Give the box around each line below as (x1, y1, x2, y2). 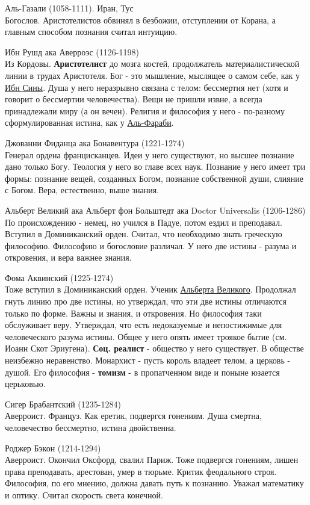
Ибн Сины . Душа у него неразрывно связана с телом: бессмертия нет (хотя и (5, 81, 288, 93)
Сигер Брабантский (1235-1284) (5, 397, 121, 410)
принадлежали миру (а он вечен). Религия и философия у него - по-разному (5, 104, 285, 117)
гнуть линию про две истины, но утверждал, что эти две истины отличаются (5, 295, 287, 308)
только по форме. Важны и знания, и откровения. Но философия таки (5, 306, 262, 319)
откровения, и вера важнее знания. (5, 251, 132, 264)
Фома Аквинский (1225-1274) (5, 271, 114, 283)
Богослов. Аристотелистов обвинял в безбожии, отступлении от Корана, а (5, 13, 276, 26)
